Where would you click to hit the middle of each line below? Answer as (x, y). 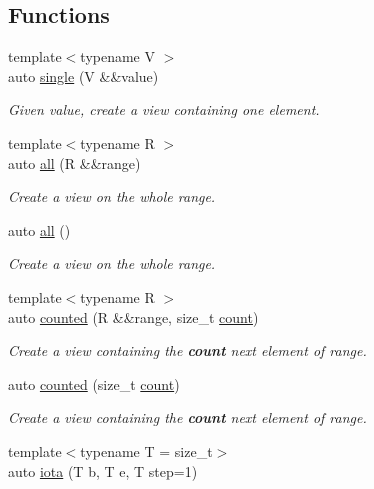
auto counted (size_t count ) (94, 383)
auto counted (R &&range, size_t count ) (133, 316)
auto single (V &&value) (83, 75)
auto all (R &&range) (74, 162)
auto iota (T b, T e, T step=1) (103, 470)
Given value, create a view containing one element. (164, 109)
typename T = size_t (146, 450)
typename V (117, 56)
